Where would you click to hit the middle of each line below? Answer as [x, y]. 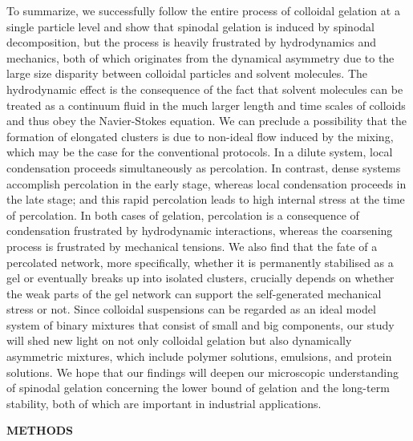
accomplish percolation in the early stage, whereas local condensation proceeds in [206, 183]
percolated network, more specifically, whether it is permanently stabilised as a [200, 262]
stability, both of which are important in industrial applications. [164, 403]
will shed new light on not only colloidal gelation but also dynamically [179, 340]
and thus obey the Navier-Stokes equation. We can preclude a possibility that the [206, 121]
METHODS [40, 430]
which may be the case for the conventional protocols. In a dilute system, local [200, 152]
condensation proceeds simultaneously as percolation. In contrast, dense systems [204, 167]
